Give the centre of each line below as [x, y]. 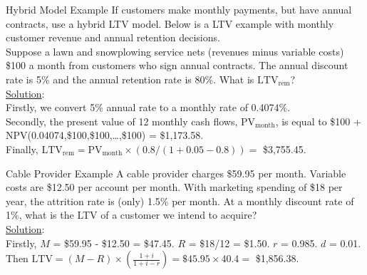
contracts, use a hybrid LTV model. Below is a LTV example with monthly [170, 23]
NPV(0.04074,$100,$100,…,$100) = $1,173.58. [105, 135]
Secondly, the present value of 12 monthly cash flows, [122, 121]
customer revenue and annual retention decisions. [113, 37]
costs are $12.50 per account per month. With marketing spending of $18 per [174, 187]
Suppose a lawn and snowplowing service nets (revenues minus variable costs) [175, 51]
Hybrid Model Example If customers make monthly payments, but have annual [179, 9]
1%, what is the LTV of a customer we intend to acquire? [131, 215]
